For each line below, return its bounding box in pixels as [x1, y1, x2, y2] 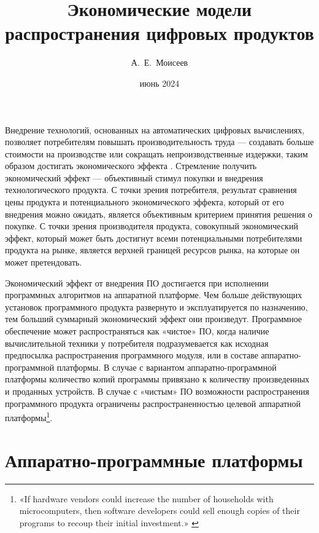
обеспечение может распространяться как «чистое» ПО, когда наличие [5, 325, 269, 337]
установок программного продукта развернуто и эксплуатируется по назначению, [5, 300, 308, 313]
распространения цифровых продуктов [5, 20, 314, 45]
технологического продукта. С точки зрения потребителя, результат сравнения [5, 183, 297, 196]
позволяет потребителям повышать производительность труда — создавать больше [5, 135, 314, 148]
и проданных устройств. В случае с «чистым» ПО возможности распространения [5, 384, 310, 397]
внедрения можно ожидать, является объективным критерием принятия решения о [5, 207, 313, 220]
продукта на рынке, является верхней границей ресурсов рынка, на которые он [5, 243, 300, 256]
